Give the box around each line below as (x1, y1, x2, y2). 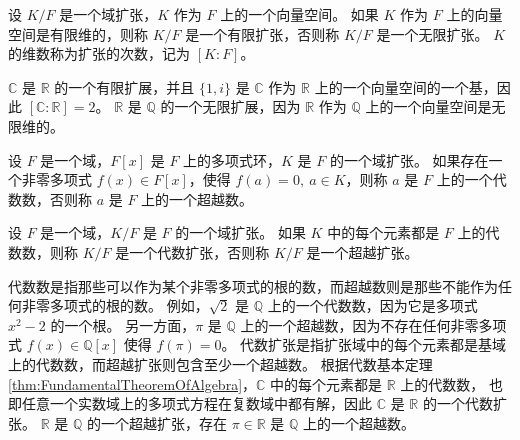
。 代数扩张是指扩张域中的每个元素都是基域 (221, 334, 507, 355)
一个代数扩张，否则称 (129, 241, 270, 262)
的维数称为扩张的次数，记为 (8, 43, 190, 64)
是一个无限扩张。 (376, 23, 489, 44)
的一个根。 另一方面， (50, 314, 196, 335)
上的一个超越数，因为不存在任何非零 (240, 314, 479, 335)
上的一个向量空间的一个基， (314, 76, 497, 97)
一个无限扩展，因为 (174, 96, 301, 117)
